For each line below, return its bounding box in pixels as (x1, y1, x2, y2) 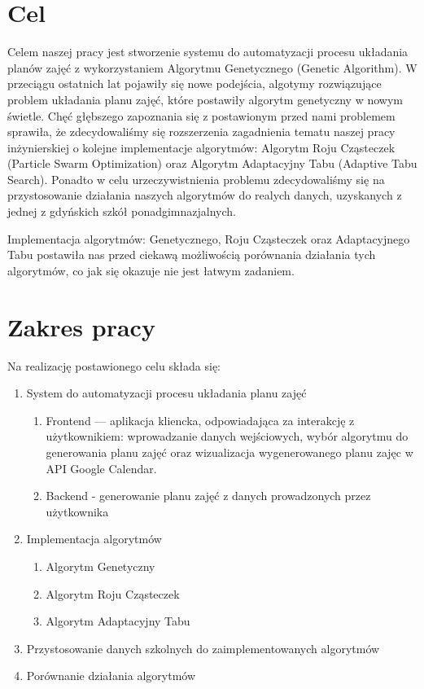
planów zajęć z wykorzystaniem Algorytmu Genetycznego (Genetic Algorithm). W (7, 59, 417, 76)
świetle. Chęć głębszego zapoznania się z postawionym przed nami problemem (7, 107, 396, 124)
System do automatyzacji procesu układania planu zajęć (26, 384, 307, 402)
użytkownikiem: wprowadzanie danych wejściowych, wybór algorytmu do (46, 428, 409, 445)
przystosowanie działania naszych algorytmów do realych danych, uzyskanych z (7, 187, 402, 204)
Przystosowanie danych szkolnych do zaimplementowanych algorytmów (26, 639, 380, 656)
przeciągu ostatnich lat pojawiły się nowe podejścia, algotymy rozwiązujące (7, 75, 382, 92)
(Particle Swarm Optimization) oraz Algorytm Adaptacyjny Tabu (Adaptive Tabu (7, 155, 417, 172)
